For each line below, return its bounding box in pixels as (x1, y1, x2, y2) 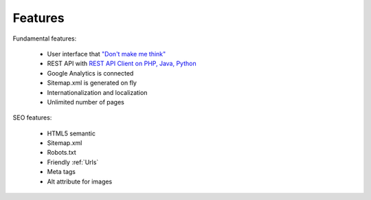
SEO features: (12, 113, 52, 122)
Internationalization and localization (47, 88, 148, 96)
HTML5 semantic (47, 129, 96, 137)
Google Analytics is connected (47, 69, 134, 77)
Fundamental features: (12, 34, 77, 43)
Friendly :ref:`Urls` (47, 158, 99, 166)
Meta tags (47, 168, 76, 176)
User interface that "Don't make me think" (47, 49, 166, 58)
